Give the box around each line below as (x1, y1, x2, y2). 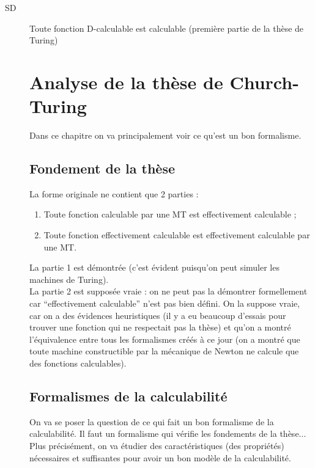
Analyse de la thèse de (29, 69, 223, 94)
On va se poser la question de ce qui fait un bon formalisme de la (29, 415, 274, 428)
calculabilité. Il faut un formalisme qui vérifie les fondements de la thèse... (29, 427, 306, 440)
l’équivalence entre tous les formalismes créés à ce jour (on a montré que (29, 332, 300, 345)
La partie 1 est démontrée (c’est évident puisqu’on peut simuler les (29, 261, 280, 274)
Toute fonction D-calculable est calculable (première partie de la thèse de (29, 21, 304, 34)
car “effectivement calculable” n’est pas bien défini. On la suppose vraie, (29, 297, 300, 310)
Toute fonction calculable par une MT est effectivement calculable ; (43, 208, 297, 221)
